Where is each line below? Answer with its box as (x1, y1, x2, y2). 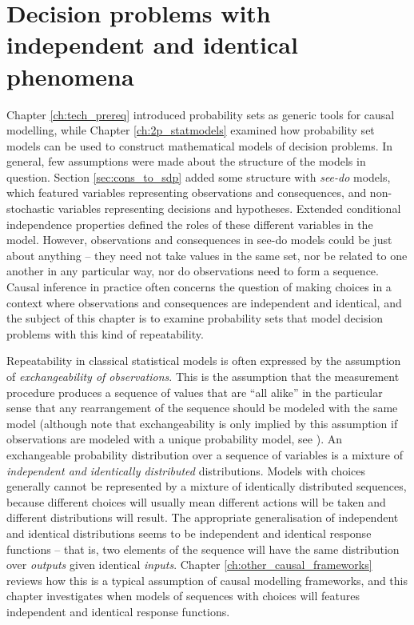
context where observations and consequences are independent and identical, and (6, 294, 402, 310)
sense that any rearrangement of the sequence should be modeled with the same (6, 399, 398, 416)
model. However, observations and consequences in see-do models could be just (6, 231, 392, 248)
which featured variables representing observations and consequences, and (6, 184, 367, 201)
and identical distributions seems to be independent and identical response (6, 524, 372, 541)
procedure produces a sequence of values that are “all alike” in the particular (6, 383, 383, 400)
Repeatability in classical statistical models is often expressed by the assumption (6, 352, 401, 369)
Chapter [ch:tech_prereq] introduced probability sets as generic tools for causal (6, 106, 395, 122)
